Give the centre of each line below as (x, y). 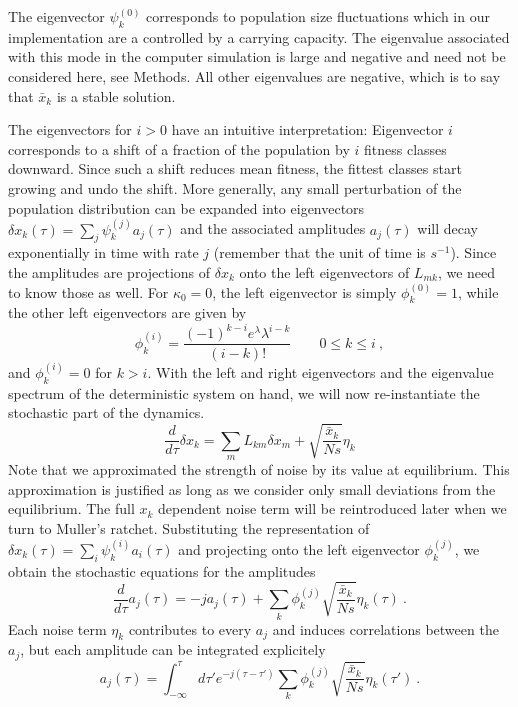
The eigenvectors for (70, 129)
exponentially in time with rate (103, 252)
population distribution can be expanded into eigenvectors (186, 207)
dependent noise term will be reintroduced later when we (332, 508)
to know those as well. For (88, 291)
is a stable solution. (116, 95)
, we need (466, 271)
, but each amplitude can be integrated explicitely (173, 649)
